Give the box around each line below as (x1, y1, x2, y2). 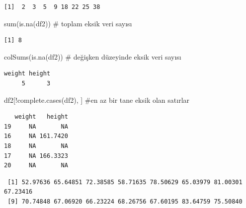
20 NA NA (4, 162, 68, 169)
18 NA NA (4, 142, 68, 149)
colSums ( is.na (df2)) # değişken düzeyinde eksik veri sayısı (4, 51, 181, 62)
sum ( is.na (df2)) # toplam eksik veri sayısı (4, 18, 132, 28)
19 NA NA (4, 123, 68, 130)
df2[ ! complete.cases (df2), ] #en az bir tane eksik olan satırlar (4, 94, 190, 105)
